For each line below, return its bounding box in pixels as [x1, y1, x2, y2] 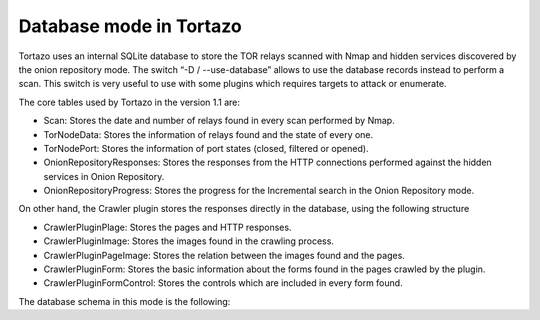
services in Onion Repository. [43, 170, 165, 182]
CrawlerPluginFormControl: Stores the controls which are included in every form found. [43, 277, 404, 289]
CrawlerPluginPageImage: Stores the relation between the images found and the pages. [43, 249, 405, 261]
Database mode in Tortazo [18, 15, 242, 37]
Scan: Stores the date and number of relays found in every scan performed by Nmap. [43, 115, 395, 127]
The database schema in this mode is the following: [18, 295, 231, 307]
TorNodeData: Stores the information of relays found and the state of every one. [43, 128, 374, 140]
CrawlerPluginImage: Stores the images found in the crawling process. [43, 235, 335, 247]
